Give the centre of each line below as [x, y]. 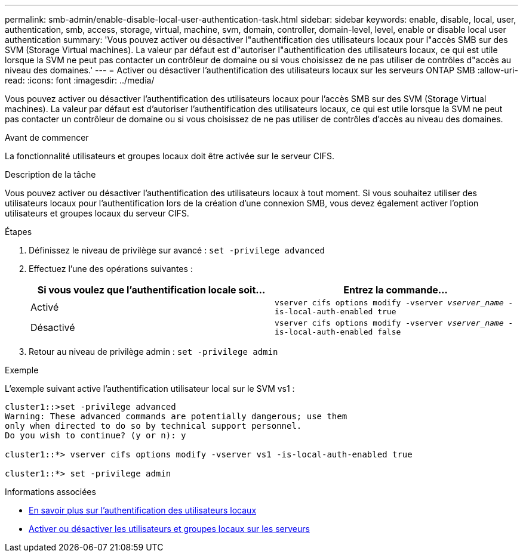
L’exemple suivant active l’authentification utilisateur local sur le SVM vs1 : [150, 389]
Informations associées [50, 492]
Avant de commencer [47, 137]
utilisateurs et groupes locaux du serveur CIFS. [97, 213]
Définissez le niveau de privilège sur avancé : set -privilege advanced [177, 250]
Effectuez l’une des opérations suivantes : [111, 269]
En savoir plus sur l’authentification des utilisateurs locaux [143, 510]
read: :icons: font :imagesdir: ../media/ [80, 80]
